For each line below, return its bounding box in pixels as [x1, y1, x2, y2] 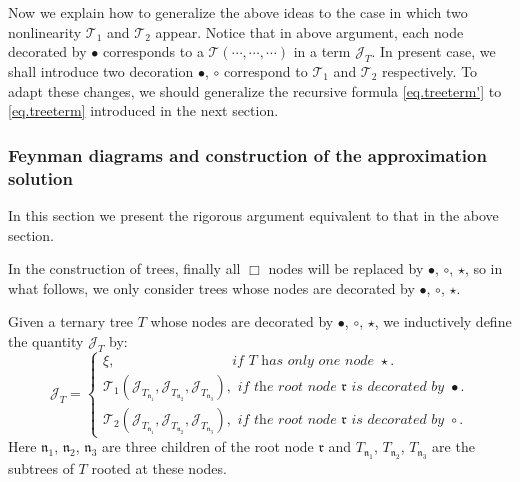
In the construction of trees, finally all [8, 258, 241, 279]
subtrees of [8, 457, 74, 478]
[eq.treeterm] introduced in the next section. [8, 100, 279, 121]
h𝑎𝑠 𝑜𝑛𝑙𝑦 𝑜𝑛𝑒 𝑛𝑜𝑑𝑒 [261, 353, 374, 368]
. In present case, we [371, 41, 496, 62]
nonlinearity [8, 21, 82, 42]
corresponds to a [102, 41, 204, 62]
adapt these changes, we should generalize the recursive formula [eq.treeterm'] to [8, 80, 502, 101]
